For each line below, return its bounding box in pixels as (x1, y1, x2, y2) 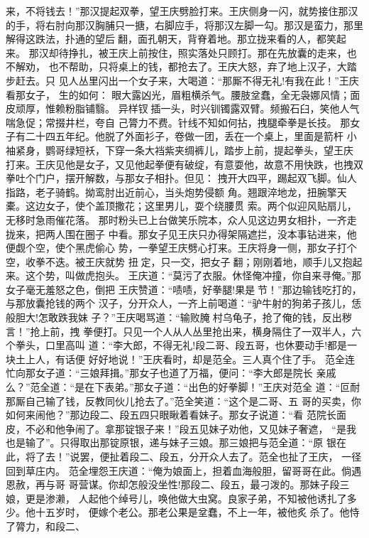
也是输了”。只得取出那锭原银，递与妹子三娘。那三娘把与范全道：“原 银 (6, 435, 336, 450)
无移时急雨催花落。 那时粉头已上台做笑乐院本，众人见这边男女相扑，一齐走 (6, 212, 357, 227)
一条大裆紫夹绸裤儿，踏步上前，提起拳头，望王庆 (124, 142, 353, 157)
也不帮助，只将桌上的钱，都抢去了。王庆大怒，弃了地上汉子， (48, 59, 337, 74)
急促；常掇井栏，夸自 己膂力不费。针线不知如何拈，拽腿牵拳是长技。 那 (15, 114, 351, 129)
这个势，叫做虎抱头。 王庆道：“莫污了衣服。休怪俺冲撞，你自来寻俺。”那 (25, 268, 361, 283)
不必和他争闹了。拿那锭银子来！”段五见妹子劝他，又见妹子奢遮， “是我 (25, 421, 356, 436)
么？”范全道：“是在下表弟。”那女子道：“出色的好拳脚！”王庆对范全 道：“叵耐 (6, 380, 360, 394)
